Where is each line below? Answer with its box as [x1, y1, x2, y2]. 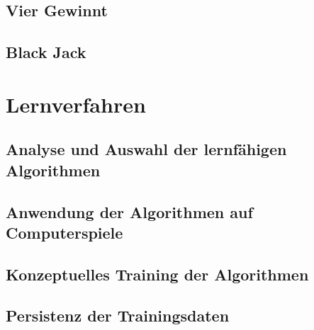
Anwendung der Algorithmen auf [6, 200, 253, 222]
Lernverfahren [6, 89, 146, 118]
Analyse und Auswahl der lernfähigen [6, 138, 287, 160]
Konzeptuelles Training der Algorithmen [6, 263, 309, 285]
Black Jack [6, 41, 86, 63]
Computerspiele [6, 221, 123, 243]
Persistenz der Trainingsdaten [6, 305, 230, 326]
